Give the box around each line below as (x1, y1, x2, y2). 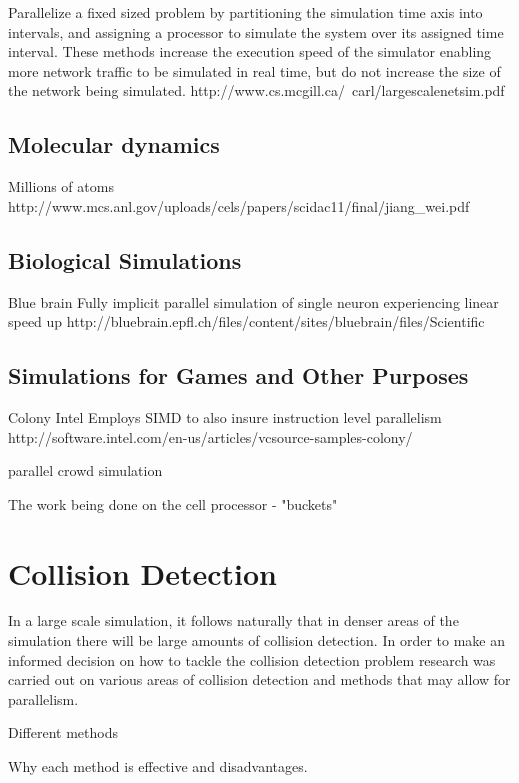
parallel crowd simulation (8, 460, 163, 481)
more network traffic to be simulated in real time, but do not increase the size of (8, 60, 501, 81)
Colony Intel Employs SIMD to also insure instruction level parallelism (8, 406, 442, 427)
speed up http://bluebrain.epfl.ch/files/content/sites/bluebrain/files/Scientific (8, 311, 485, 332)
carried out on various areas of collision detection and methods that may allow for (8, 669, 511, 690)
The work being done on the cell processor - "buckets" (8, 493, 338, 514)
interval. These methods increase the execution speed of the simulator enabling (8, 41, 492, 62)
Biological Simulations (8, 244, 242, 275)
